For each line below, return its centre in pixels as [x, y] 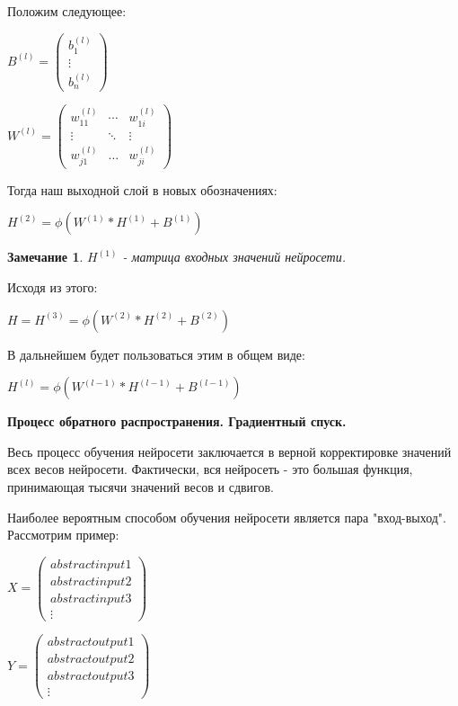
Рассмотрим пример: [63, 535]
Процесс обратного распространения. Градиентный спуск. [177, 421]
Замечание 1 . [45, 257]
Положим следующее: [67, 11]
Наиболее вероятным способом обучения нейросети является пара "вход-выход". [227, 517]
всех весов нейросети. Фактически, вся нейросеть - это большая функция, [210, 469]
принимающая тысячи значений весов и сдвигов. [141, 487]
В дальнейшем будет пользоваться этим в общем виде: [156, 354]
